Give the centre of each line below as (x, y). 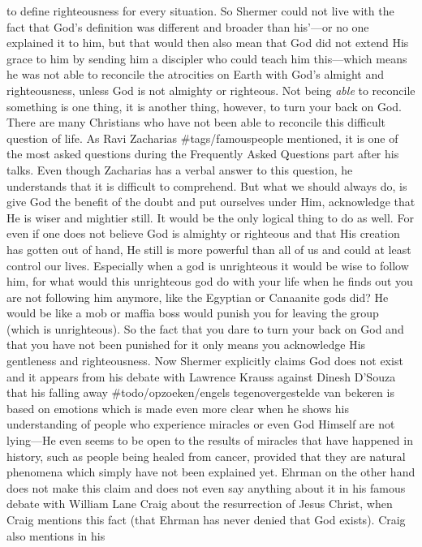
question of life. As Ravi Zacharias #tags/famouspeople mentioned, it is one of (202, 138)
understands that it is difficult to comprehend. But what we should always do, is (207, 185)
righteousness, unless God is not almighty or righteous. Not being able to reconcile (211, 90)
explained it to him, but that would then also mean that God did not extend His (208, 43)
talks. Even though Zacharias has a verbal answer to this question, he (180, 169)
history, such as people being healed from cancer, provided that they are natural (206, 456)
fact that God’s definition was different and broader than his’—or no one (188, 26)
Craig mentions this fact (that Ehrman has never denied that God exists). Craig (206, 519)
